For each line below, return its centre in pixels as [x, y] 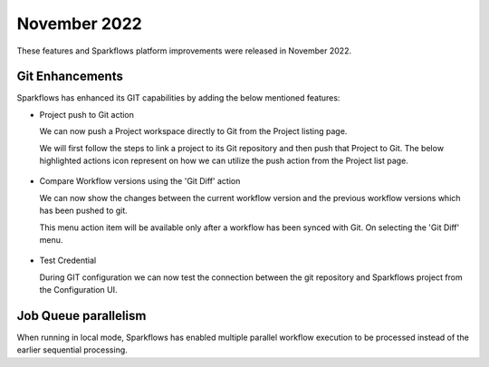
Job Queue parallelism [81, 316]
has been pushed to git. [84, 211]
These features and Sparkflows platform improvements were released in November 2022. [184, 51]
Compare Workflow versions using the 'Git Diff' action [140, 181]
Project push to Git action [87, 114]
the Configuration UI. [78, 290]
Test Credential [68, 261]
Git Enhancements [70, 77]
